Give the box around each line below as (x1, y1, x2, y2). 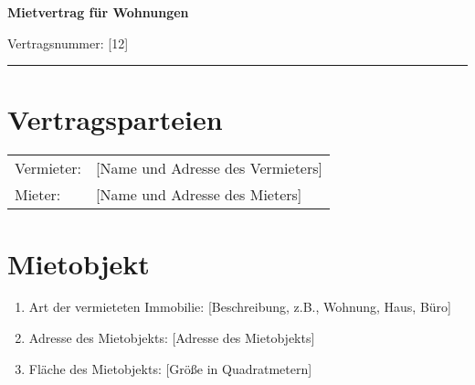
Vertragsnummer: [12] (7, 33, 129, 52)
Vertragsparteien (7, 101, 223, 138)
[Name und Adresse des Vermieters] (95, 157, 322, 179)
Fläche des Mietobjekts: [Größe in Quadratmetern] (28, 358, 312, 378)
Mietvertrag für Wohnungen (7, 3, 189, 21)
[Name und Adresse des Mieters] (95, 184, 302, 206)
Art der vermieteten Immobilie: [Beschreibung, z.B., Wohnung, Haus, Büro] (28, 297, 451, 316)
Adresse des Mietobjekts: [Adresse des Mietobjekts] (28, 328, 315, 348)
